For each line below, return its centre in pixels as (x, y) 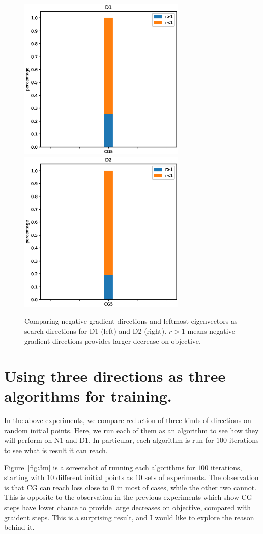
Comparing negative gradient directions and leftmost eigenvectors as (131, 321)
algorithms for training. (88, 396)
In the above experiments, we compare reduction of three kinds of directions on (128, 420)
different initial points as (95, 477)
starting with (24, 477)
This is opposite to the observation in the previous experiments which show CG (128, 497)
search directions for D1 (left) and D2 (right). (96, 331)
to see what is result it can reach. (56, 450)
